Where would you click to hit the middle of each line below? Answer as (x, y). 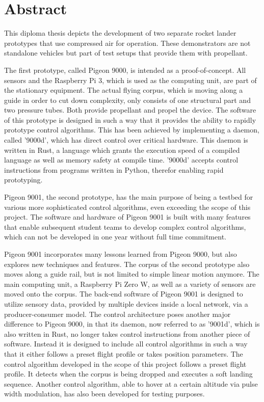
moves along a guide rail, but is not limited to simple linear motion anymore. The (132, 274)
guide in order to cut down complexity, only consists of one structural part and (127, 100)
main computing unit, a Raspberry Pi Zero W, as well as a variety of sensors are (130, 284)
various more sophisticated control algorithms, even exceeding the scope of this (127, 207)
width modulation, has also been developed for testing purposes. (104, 394)
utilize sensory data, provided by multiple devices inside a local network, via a (126, 303)
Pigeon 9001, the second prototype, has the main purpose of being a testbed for (129, 197)
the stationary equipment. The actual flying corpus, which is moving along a (124, 90)
